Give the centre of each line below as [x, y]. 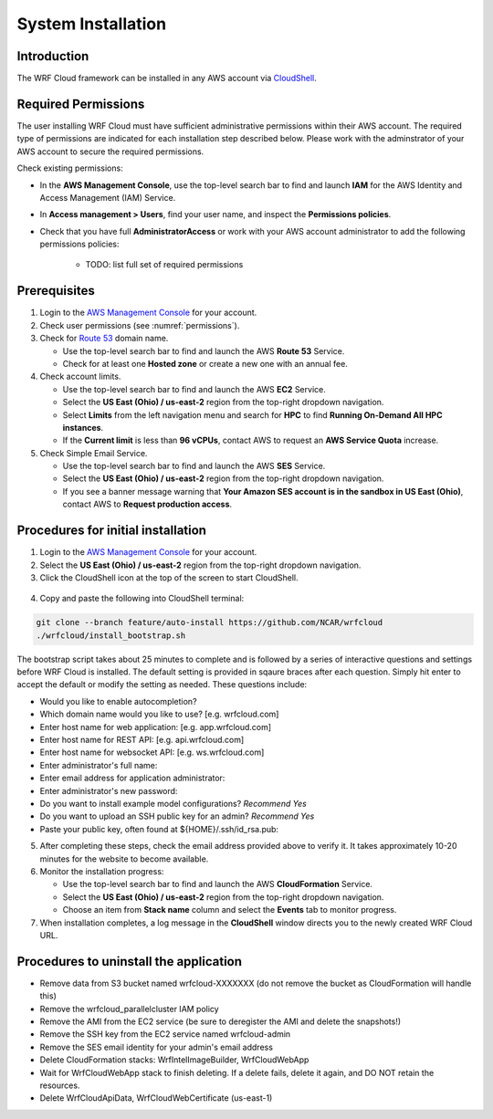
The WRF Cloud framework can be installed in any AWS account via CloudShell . [167, 78]
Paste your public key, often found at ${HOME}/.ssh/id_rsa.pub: [159, 829]
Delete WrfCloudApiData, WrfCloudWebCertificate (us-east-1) [156, 1098]
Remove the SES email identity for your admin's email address [157, 1047]
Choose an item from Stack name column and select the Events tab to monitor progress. [230, 910]
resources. [60, 1085]
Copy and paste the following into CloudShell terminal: [142, 599]
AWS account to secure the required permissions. [110, 152]
